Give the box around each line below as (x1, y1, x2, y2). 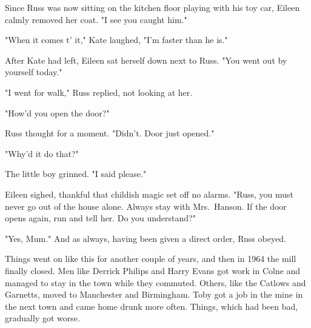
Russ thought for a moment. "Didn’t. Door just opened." (5, 127, 215, 139)
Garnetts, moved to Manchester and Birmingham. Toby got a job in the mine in (5, 288, 303, 301)
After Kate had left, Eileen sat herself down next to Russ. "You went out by (5, 53, 287, 66)
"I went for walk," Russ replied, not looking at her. (5, 85, 193, 98)
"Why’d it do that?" (5, 147, 79, 159)
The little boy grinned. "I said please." (5, 167, 147, 180)
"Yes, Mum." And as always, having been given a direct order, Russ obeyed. (5, 232, 286, 244)
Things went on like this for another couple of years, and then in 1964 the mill (5, 252, 296, 265)
